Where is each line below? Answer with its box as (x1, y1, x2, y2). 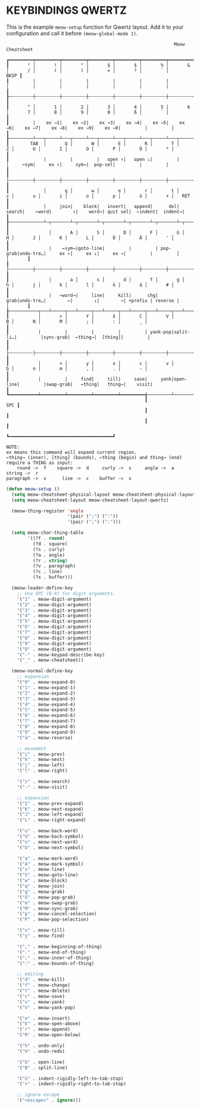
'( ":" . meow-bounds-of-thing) (17, 960, 95, 966)
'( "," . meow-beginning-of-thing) (17, 943, 102, 949)
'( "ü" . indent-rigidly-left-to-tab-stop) (17, 1076, 124, 1081)
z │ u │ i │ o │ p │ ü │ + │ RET (6, 193, 190, 199)
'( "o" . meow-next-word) (17, 839, 79, 845)
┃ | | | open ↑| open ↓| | (6, 156, 180, 162)
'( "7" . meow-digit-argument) (17, 630, 92, 636)
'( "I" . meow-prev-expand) (17, 801, 84, 806)
